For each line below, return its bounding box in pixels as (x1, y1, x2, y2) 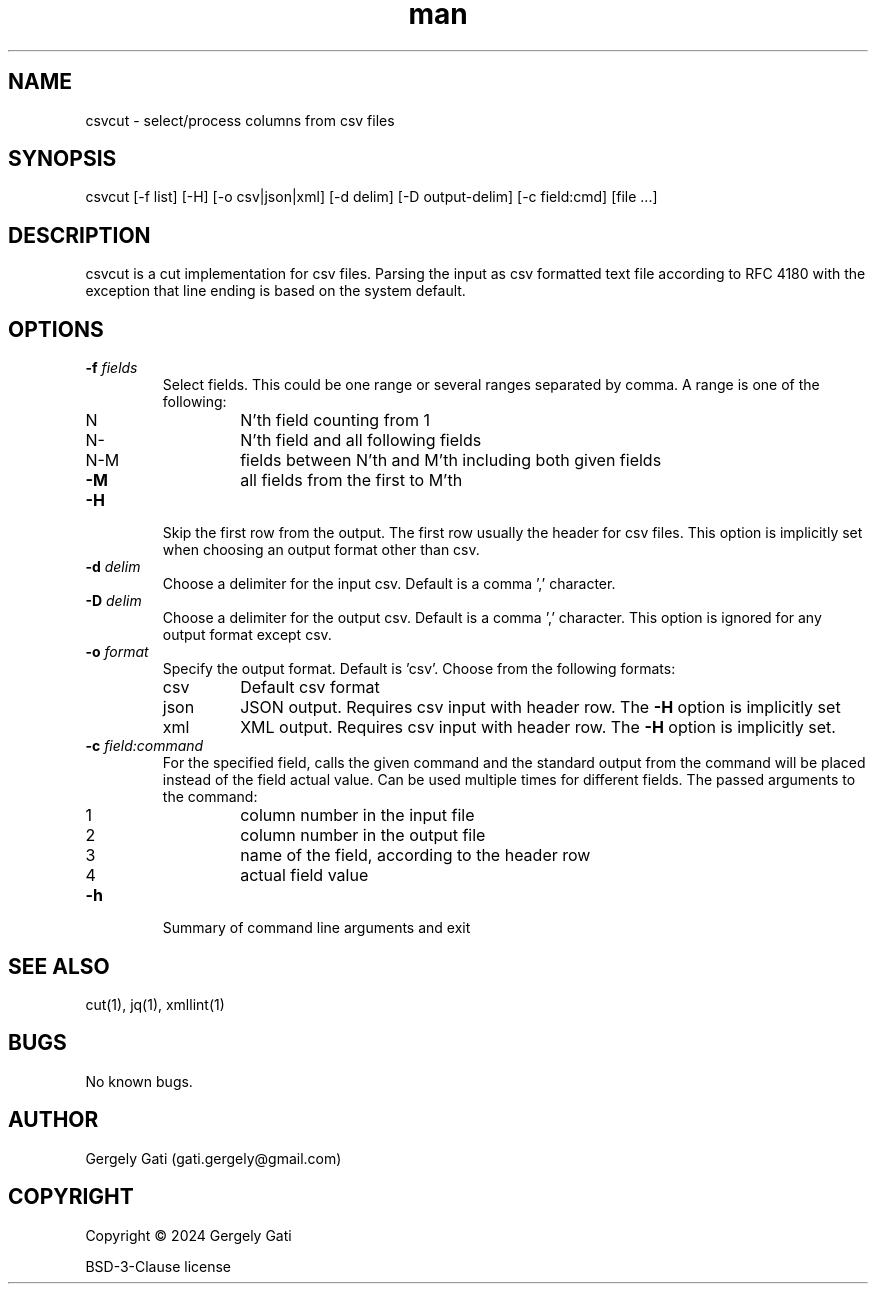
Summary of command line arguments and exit (162, 919, 471, 937)
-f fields (85, 359, 138, 377)
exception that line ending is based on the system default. (85, 282, 466, 300)
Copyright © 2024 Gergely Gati (85, 1226, 292, 1244)
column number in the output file (240, 825, 486, 846)
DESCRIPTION (8, 222, 151, 248)
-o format (85, 643, 149, 661)
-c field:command (85, 737, 204, 755)
